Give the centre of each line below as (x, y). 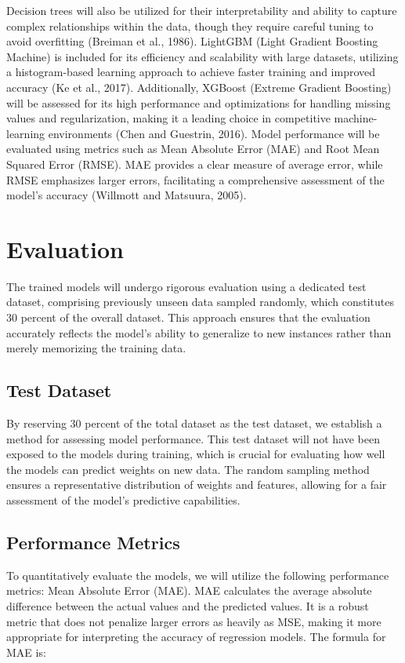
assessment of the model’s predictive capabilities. (123, 499)
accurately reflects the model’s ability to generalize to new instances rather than (199, 332)
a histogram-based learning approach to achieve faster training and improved (191, 72)
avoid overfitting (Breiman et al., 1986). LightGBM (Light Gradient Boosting (192, 41)
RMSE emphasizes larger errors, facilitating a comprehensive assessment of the (195, 179)
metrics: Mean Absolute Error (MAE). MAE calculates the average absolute (189, 590)
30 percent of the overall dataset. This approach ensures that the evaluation (188, 317)
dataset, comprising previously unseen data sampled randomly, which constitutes (200, 302)
